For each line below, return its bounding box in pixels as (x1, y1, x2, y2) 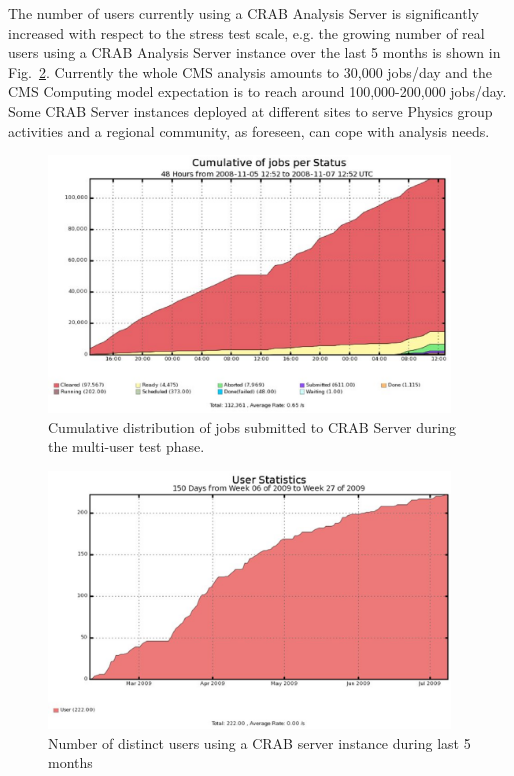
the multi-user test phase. (48, 436, 205, 457)
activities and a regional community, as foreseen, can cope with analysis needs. (8, 120, 490, 141)
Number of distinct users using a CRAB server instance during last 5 (48, 732, 471, 753)
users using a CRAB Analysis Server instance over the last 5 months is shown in (8, 42, 501, 63)
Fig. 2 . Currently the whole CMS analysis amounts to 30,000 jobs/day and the (8, 61, 493, 82)
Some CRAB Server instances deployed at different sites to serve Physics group (8, 100, 493, 121)
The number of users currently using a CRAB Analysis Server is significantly (8, 3, 479, 23)
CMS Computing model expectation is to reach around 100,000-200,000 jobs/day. (8, 81, 507, 102)
